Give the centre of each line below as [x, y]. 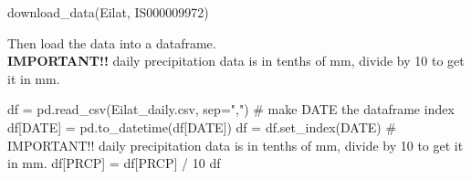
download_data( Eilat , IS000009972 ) [108, 12]
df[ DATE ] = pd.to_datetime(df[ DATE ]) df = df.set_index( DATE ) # [202, 126]
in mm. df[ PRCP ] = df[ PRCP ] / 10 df [114, 163]
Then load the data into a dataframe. [112, 42]
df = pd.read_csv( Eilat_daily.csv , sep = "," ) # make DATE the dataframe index [231, 109]
